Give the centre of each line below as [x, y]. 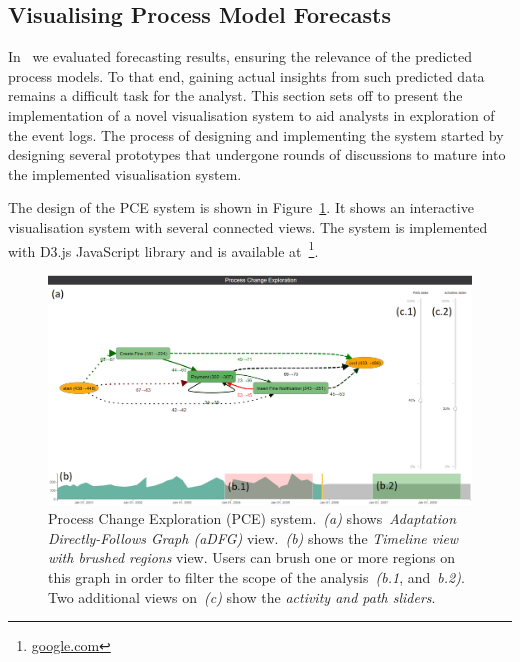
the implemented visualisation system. [125, 173]
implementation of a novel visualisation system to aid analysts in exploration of [251, 114]
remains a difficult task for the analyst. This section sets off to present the [235, 95]
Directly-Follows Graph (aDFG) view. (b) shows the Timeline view [253, 537]
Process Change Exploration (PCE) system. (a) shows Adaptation [252, 518]
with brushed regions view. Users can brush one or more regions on [252, 557]
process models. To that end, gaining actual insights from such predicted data [246, 75]
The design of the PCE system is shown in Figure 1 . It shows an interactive [241, 207]
